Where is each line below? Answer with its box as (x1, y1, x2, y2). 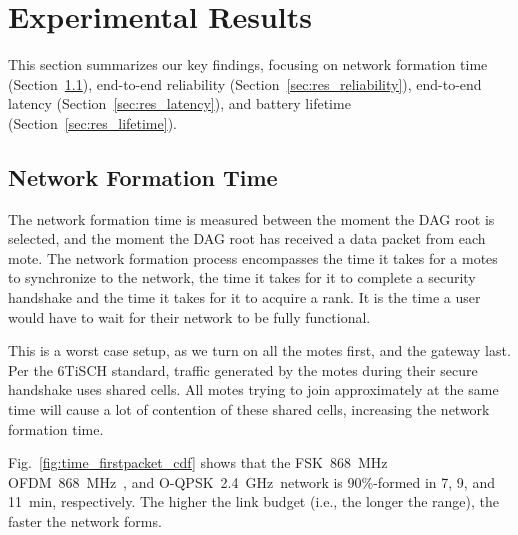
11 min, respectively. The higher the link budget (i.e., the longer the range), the (8, 491, 500, 512)
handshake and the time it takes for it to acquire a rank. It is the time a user (8, 287, 481, 308)
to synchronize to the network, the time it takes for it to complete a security (8, 267, 476, 288)
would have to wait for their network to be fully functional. (8, 306, 371, 327)
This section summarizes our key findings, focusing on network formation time (8, 54, 488, 75)
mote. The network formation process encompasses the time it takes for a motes (8, 247, 498, 268)
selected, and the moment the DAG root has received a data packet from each (8, 228, 486, 249)
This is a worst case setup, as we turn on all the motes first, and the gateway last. (8, 340, 511, 361)
